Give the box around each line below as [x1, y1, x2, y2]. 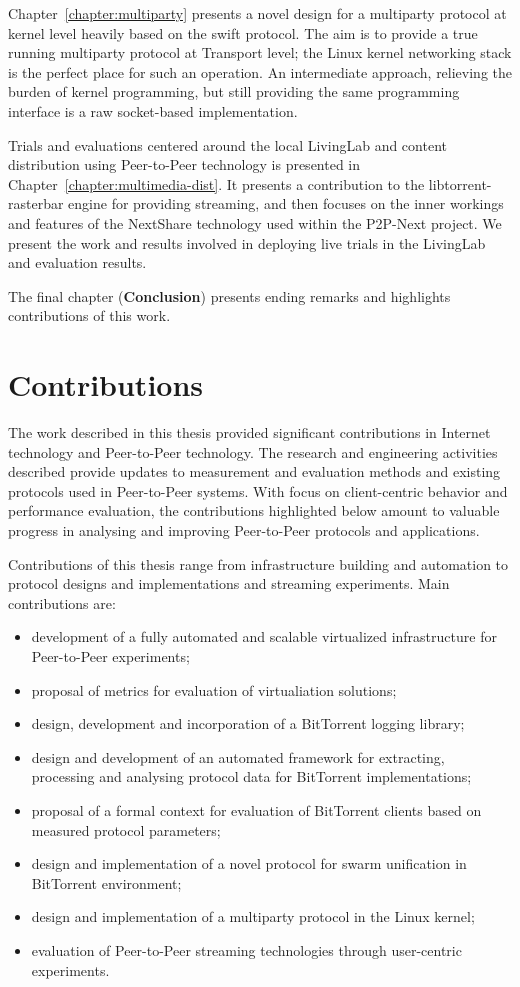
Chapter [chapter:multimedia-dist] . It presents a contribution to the [8, 173, 425, 194]
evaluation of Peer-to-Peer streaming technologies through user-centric [31, 939, 462, 960]
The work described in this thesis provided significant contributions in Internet [8, 422, 491, 443]
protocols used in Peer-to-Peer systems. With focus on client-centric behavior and [8, 480, 508, 501]
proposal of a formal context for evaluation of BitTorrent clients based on [31, 799, 482, 820]
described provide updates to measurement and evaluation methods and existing [8, 461, 501, 482]
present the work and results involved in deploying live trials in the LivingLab [8, 232, 486, 253]
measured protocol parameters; [31, 819, 221, 840]
